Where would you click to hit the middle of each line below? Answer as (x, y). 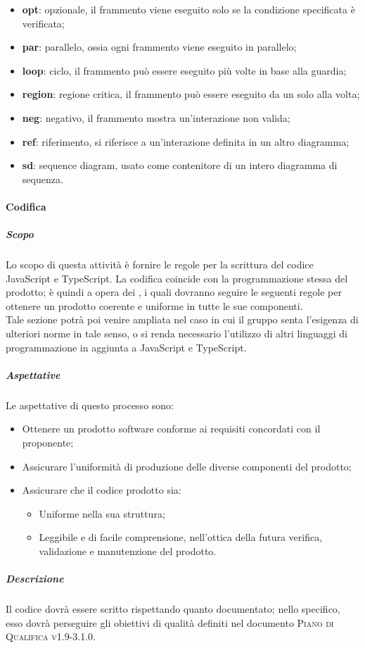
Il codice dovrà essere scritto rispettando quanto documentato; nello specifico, (173, 609)
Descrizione (35, 579)
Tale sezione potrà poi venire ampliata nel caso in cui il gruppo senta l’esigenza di (182, 319)
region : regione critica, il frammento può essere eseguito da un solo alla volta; (191, 94)
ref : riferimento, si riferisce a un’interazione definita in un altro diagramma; (186, 141)
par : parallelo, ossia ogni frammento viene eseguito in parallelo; (159, 47)
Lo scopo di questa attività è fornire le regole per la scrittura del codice (160, 264)
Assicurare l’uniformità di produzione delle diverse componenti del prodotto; (187, 466)
